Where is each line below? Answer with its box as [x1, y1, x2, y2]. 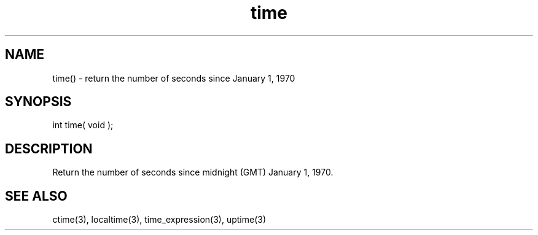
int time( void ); [52, 120, 114, 131]
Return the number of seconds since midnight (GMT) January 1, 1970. [52, 167, 333, 178]
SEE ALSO [5, 188, 68, 204]
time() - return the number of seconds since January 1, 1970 [52, 72, 295, 83]
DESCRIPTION [5, 141, 93, 156]
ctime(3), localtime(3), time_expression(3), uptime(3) [52, 214, 267, 225]
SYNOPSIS [5, 94, 72, 110]
